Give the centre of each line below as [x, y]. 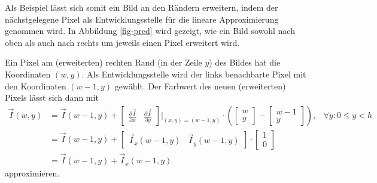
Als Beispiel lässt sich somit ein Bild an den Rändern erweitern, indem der [142, 7]
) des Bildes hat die [245, 62]
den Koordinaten [36, 86]
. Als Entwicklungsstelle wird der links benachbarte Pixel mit [194, 74]
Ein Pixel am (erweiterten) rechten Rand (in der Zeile [104, 62]
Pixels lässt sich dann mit [52, 97]
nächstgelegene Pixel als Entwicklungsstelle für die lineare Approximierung [142, 19]
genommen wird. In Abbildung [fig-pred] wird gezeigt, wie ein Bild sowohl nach [150, 31]
